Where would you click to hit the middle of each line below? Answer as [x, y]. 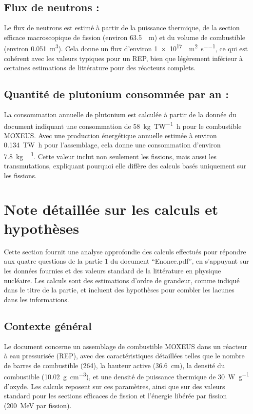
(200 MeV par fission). [38, 405]
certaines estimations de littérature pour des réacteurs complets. [100, 68]
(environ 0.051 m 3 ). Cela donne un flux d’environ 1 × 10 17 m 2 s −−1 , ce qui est [126, 48]
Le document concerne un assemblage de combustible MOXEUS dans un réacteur [126, 346]
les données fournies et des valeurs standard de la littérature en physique [113, 270]
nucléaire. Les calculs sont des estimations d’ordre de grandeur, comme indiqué [122, 280]
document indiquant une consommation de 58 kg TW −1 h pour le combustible [123, 125]
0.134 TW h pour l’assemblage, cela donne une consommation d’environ [112, 145]
